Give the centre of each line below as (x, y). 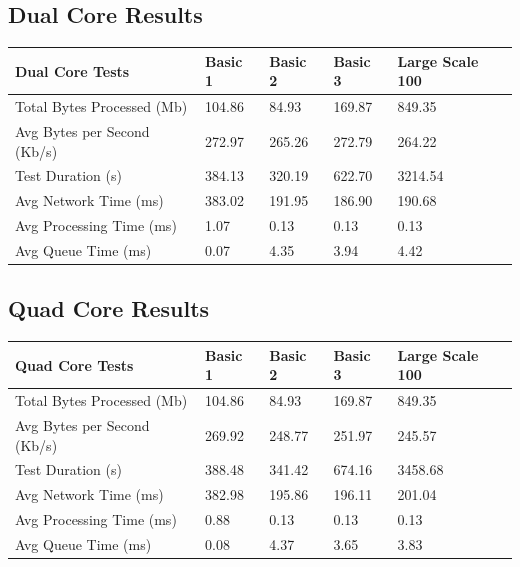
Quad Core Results (109, 308)
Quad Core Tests (74, 364)
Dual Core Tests (72, 70)
